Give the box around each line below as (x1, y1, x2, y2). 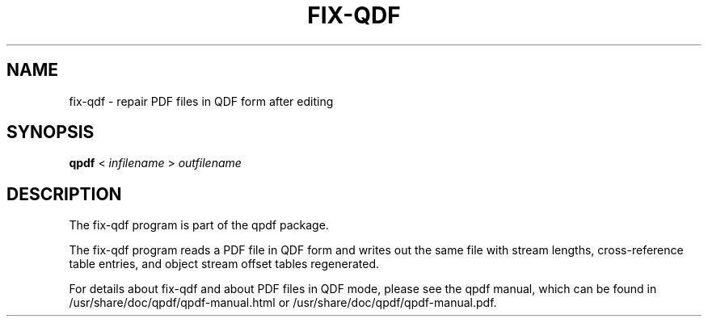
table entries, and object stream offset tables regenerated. (69, 257, 379, 271)
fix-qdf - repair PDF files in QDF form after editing (69, 94, 334, 108)
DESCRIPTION (6, 183, 122, 204)
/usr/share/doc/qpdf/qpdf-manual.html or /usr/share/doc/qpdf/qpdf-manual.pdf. (69, 296, 497, 310)
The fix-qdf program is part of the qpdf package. (69, 218, 329, 233)
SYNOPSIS (6, 122, 95, 143)
